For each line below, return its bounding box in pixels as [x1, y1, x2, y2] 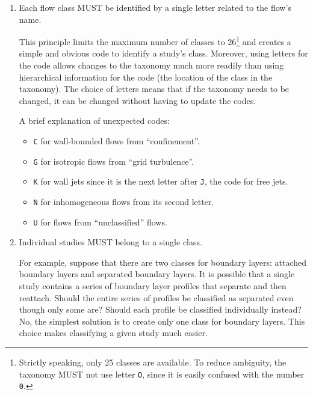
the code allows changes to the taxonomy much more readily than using [19, 59, 284, 72]
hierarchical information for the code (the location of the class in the [19, 70, 273, 83]
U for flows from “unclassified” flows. [33, 215, 167, 228]
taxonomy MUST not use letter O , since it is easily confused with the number [19, 367, 305, 380]
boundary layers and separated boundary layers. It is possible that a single [19, 268, 295, 280]
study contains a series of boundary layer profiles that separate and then [19, 280, 287, 292]
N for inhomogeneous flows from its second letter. [33, 195, 214, 207]
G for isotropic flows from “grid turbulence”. [33, 155, 194, 167]
